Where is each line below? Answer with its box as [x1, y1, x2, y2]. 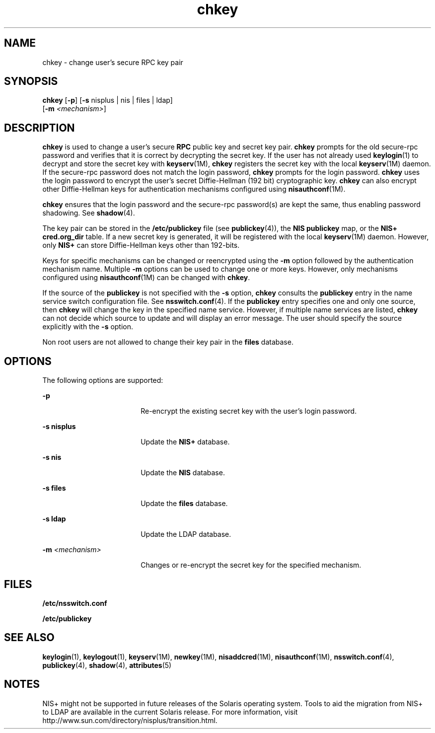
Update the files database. [141, 499, 228, 508]
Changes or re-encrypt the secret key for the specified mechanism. [141, 561, 362, 570]
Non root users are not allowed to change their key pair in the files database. [42, 338, 293, 347]
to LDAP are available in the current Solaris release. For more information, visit [42, 707, 298, 716]
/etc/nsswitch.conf [42, 598, 107, 607]
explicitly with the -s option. [42, 322, 134, 331]
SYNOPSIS [4, 75, 58, 88]
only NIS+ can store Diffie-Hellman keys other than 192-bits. [42, 241, 240, 250]
